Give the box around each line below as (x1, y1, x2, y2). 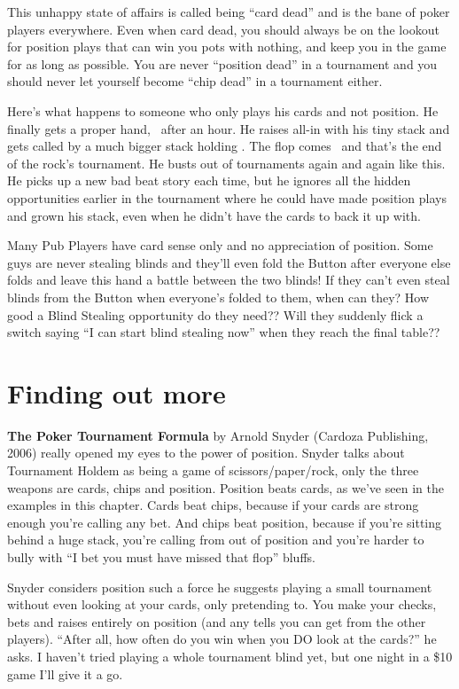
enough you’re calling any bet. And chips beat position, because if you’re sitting (7, 513, 442, 531)
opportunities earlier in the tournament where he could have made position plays (7, 188, 447, 207)
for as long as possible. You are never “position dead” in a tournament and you (7, 54, 438, 73)
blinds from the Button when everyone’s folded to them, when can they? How (7, 287, 430, 306)
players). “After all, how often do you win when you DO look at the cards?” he (7, 630, 437, 648)
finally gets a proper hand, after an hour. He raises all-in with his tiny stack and (7, 119, 450, 137)
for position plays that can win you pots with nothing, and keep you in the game (7, 37, 447, 56)
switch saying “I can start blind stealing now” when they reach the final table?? (7, 323, 440, 341)
